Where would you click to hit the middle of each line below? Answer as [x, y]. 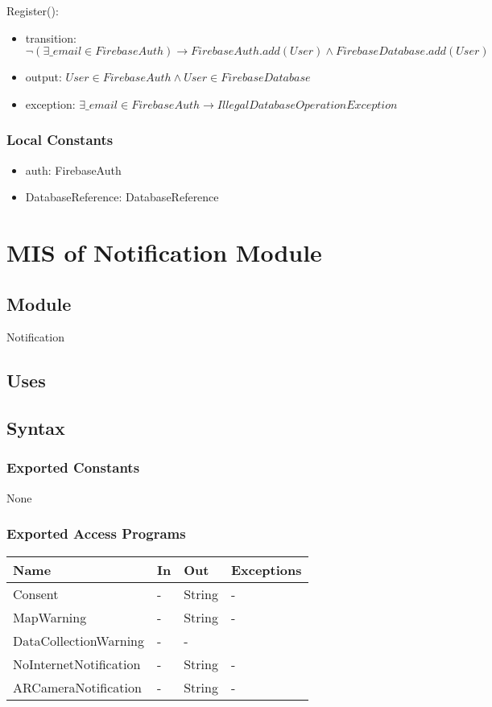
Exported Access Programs [96, 533]
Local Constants [60, 140]
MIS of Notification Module [164, 252]
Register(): [33, 10]
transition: [51, 37]
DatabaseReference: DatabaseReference [122, 197]
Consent [36, 593]
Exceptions [266, 569]
